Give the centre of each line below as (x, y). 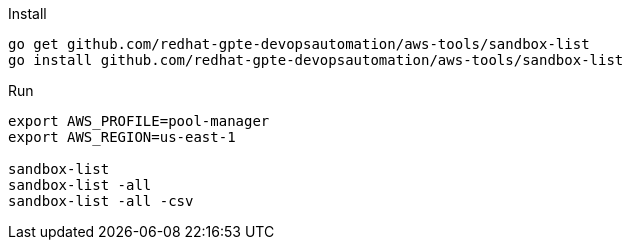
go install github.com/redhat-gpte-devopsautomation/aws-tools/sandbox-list (316, 60)
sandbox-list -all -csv (101, 201)
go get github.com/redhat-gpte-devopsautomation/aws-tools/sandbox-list (299, 44)
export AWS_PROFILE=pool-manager (139, 121)
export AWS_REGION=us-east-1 (122, 137)
